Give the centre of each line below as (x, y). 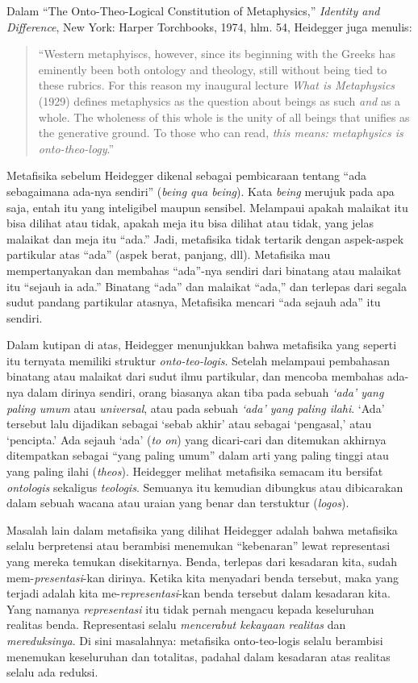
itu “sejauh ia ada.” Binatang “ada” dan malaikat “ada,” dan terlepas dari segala (207, 286)
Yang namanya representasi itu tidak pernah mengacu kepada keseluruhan (190, 608)
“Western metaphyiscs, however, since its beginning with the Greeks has (217, 54)
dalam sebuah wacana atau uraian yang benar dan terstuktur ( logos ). (178, 503)
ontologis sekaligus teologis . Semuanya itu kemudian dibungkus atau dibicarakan (205, 487)
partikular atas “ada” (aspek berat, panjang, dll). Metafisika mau (169, 254)
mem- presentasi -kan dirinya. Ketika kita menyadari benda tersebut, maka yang (203, 577)
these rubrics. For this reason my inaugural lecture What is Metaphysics (217, 85)
